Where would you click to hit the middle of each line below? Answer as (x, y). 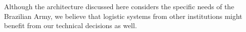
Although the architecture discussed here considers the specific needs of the (119, 6)
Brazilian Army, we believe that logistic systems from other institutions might (123, 16)
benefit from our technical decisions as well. (71, 25)
